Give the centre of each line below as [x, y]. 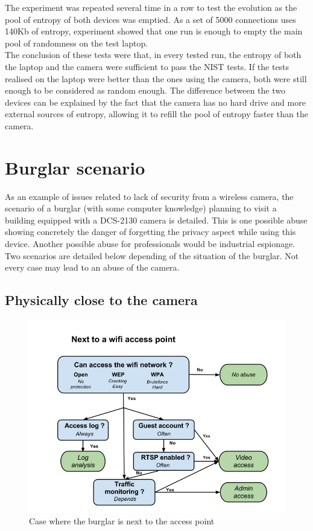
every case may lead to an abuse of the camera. [92, 267]
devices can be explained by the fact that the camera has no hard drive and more [155, 102]
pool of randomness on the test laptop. [77, 43]
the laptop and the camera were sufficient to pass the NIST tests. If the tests [147, 66]
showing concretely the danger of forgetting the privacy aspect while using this [150, 232]
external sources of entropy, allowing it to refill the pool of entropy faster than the [156, 114]
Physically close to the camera [101, 300]
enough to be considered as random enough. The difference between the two [145, 90]
